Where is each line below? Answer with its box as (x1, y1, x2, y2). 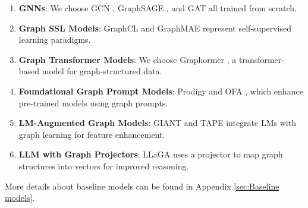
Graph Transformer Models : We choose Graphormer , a (18, 53, 237, 65)
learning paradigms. (18, 33, 91, 46)
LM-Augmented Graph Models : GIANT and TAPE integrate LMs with (18, 116, 296, 129)
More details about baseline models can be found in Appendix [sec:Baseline (5, 179, 279, 192)
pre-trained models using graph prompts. (18, 96, 168, 109)
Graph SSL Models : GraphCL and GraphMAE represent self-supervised (18, 21, 291, 34)
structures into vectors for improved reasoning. (18, 159, 189, 172)
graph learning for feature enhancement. (18, 128, 165, 140)
